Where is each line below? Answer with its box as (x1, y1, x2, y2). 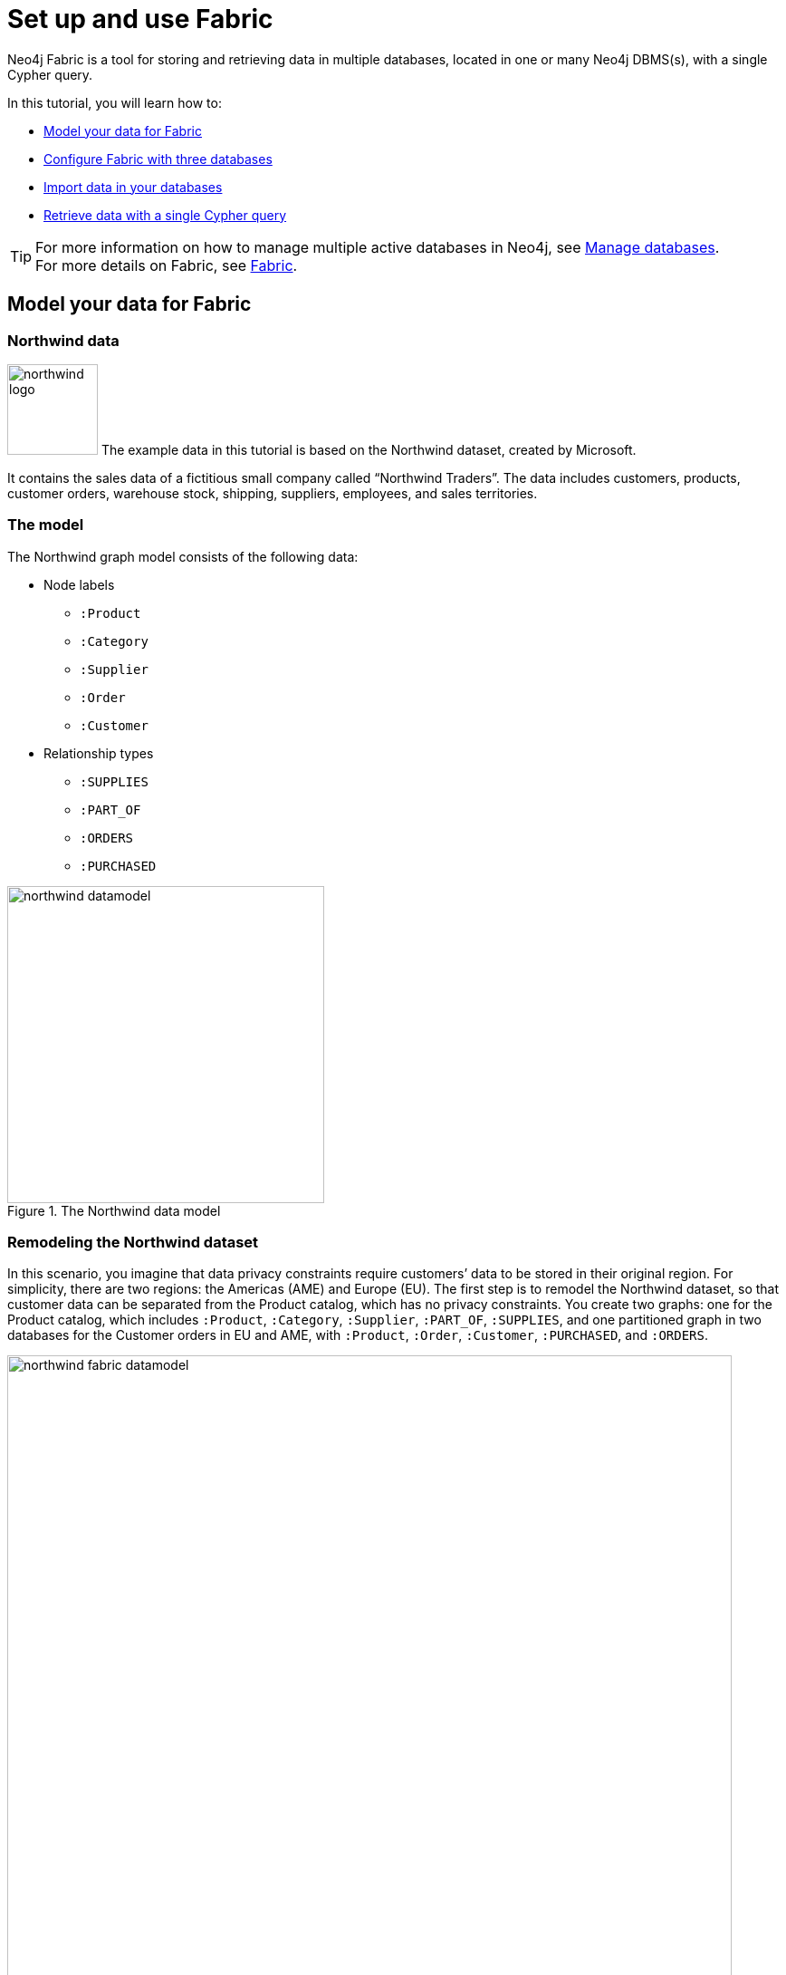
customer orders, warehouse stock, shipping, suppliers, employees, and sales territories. (7, 485, 538, 501)
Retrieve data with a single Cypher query (43, 207, 287, 223)
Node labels (43, 576, 115, 592)
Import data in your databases (43, 178, 223, 195)
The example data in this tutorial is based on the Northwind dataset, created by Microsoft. (101, 441, 637, 458)
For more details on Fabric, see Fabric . (35, 255, 298, 275)
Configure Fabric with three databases (43, 150, 273, 167)
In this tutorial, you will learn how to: (7, 94, 222, 111)
